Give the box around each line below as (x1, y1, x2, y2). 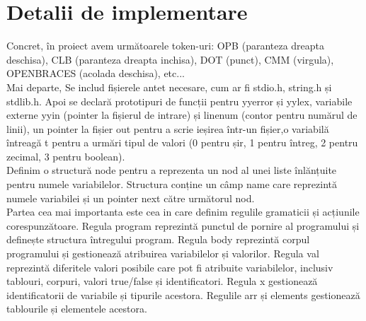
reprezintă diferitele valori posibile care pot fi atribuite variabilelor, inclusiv (6, 259, 333, 274)
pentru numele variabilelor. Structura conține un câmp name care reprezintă (6, 177, 337, 192)
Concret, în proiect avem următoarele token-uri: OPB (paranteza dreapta (6, 38, 325, 53)
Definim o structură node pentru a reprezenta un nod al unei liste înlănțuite (6, 163, 337, 177)
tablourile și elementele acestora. (6, 301, 147, 316)
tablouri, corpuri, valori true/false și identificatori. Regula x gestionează (6, 274, 318, 288)
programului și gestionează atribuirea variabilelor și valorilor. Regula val (6, 246, 319, 261)
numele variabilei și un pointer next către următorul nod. (6, 190, 255, 205)
